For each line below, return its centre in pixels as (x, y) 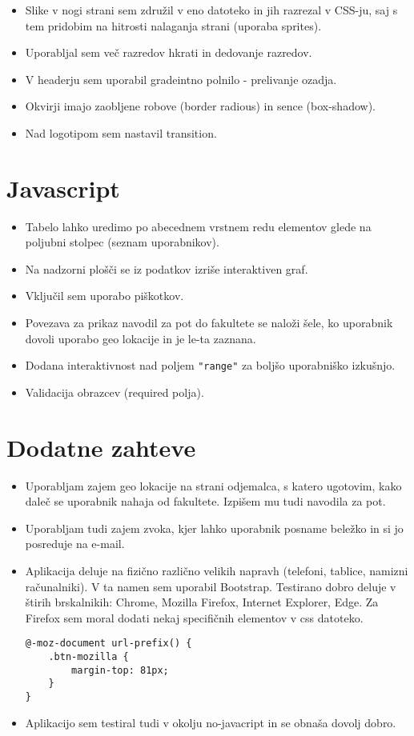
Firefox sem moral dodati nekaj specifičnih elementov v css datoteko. (194, 617)
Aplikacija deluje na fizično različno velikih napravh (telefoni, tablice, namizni (217, 570)
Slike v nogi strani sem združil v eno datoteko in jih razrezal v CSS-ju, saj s (211, 10)
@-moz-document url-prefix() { (109, 644)
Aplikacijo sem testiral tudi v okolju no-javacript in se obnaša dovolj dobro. (211, 722)
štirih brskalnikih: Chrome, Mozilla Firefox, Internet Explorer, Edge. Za (202, 602)
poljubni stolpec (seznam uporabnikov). (122, 242)
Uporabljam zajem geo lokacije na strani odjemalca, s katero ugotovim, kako (213, 485)
